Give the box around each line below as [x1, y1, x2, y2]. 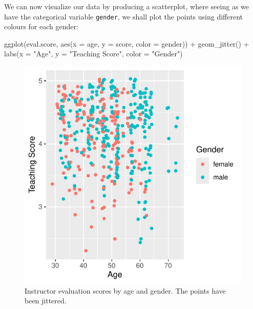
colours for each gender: [4, 21, 78, 32]
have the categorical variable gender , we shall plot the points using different [4, 11, 243, 22]
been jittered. [25, 295, 67, 306]
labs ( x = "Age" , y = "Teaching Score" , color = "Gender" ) [4, 48, 183, 59]
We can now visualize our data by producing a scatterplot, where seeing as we [4, 1, 249, 11]
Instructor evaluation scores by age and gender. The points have [25, 285, 226, 296]
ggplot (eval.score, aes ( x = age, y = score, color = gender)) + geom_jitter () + [4, 38, 249, 49]
